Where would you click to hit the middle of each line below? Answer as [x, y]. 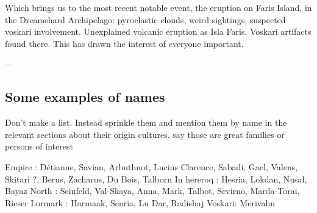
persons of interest [39, 146]
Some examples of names [85, 97]
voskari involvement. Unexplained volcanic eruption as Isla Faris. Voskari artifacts [158, 31]
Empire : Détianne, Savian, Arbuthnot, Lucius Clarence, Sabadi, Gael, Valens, [151, 166]
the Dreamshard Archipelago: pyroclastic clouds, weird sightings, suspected [145, 19]
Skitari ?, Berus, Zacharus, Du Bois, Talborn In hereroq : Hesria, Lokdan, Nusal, [156, 179]
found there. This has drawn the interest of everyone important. [124, 43]
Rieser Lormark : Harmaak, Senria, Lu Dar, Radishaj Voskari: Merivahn [140, 202]
